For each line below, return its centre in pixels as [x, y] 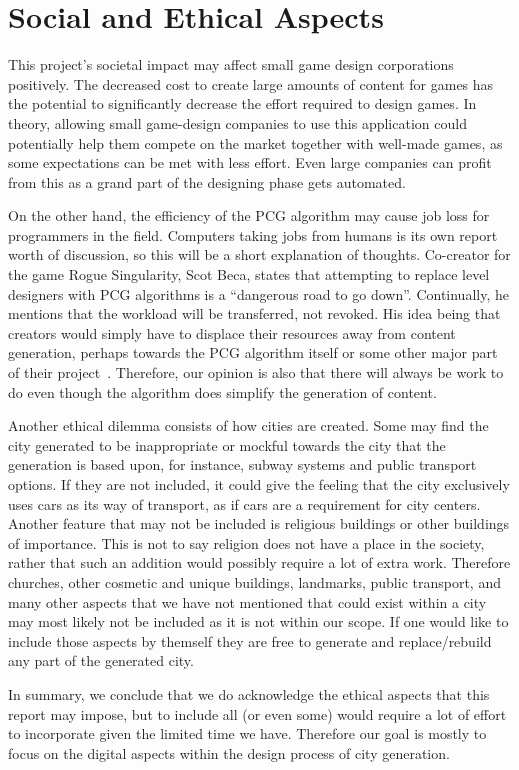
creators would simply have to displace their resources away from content [232, 332]
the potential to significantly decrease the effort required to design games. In [242, 103]
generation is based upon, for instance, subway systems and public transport [242, 464]
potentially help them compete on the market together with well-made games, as [255, 142]
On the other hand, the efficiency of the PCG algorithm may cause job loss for [249, 215]
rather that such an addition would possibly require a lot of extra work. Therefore [259, 562]
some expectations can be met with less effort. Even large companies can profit [250, 162]
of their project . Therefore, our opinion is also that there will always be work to [256, 372]
